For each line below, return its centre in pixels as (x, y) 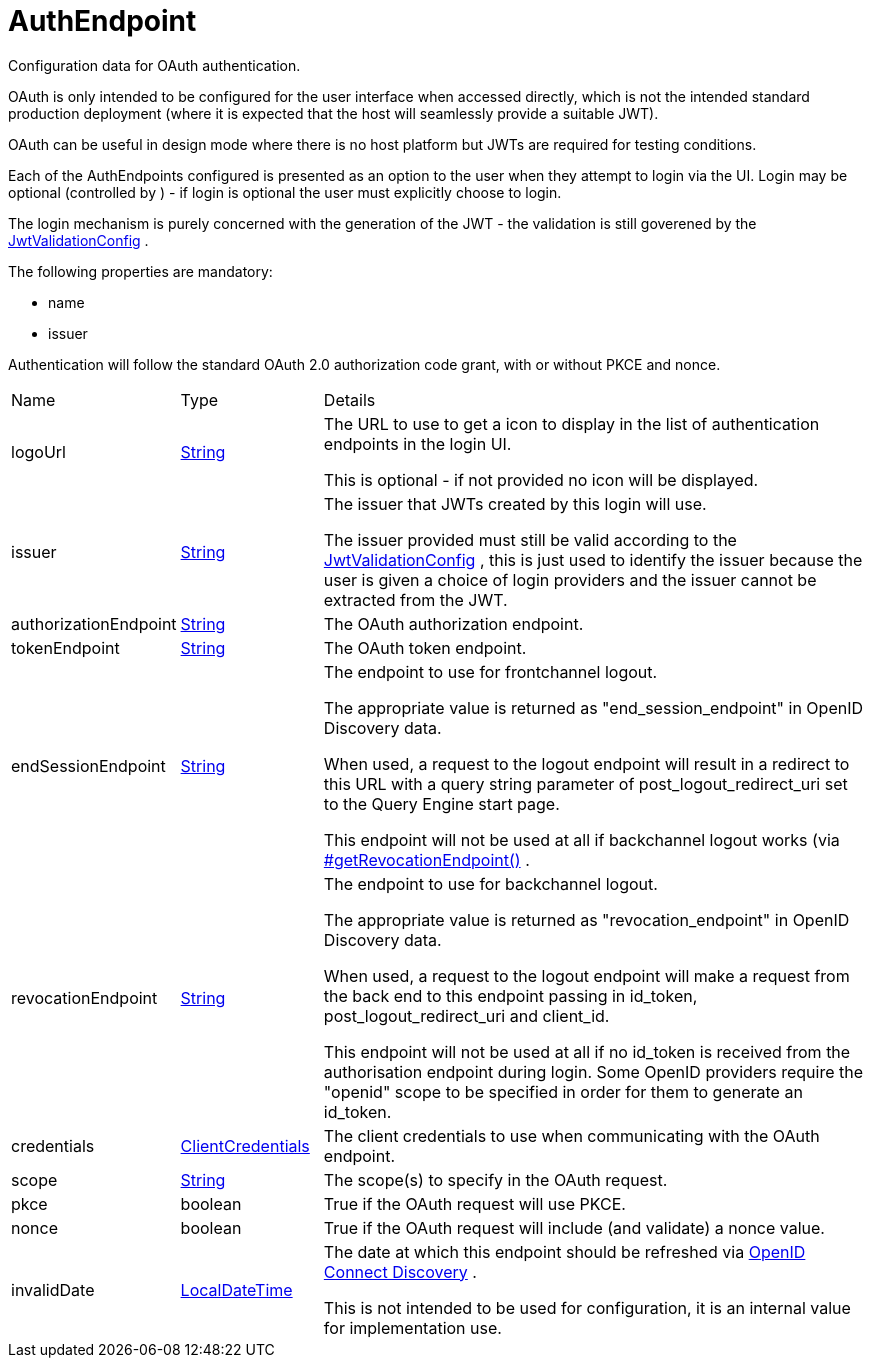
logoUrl (38, 451)
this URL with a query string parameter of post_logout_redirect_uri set (585, 783)
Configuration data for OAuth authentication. (154, 65)
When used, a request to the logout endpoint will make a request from (586, 975)
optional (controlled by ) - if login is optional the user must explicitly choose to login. (285, 192)
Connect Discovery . (400, 1271)
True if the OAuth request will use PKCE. (474, 1203)
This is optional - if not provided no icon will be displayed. (541, 479)
